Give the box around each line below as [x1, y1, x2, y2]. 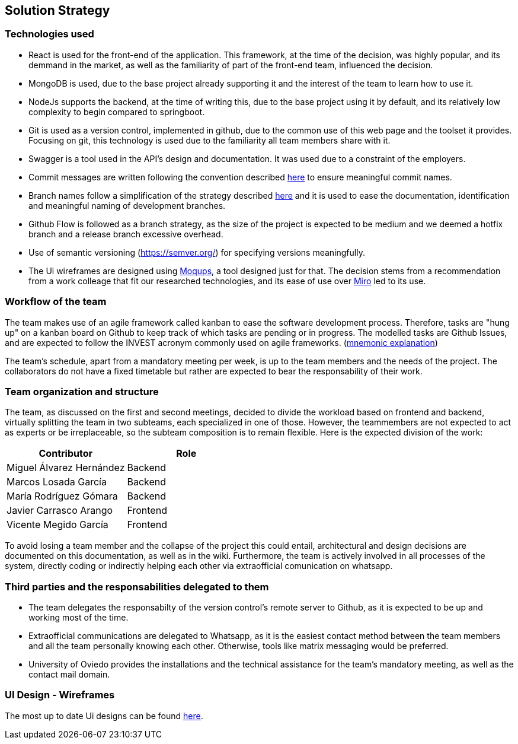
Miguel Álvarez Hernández [7, 462, 125, 474]
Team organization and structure [5, 385, 159, 398]
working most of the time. [28, 612, 129, 623]
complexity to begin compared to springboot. [28, 106, 205, 117]
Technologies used [5, 28, 94, 40]
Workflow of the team [5, 295, 107, 308]
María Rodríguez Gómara [7, 490, 118, 503]
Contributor [39, 447, 92, 460]
